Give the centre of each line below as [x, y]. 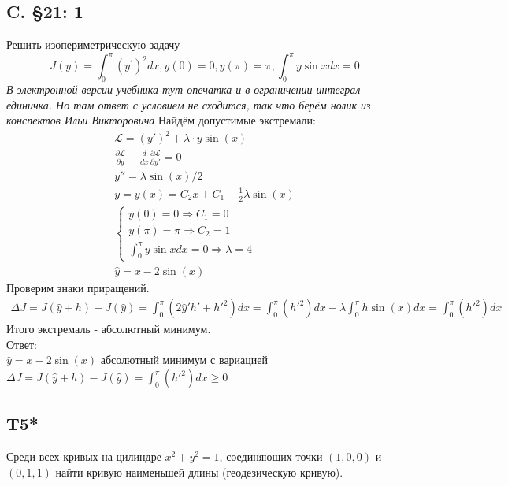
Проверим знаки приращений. [78, 287]
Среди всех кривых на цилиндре [84, 456]
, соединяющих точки [271, 456]
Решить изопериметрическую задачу [93, 45]
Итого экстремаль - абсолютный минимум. [109, 329]
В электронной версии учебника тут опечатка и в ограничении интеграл [184, 89]
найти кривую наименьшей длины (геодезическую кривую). [199, 471]
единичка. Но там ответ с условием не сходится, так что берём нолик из [189, 104]
